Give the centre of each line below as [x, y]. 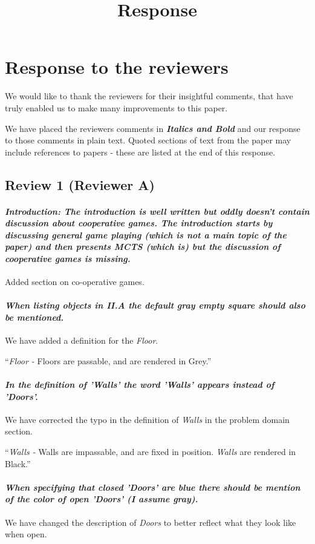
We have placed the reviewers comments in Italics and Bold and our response [153, 128]
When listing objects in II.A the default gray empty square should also [155, 305]
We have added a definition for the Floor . [82, 340]
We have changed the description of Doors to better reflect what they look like [151, 522]
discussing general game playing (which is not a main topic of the [146, 234]
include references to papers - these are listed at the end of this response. [140, 152]
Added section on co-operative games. [75, 282]
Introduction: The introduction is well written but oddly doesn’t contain [157, 211]
